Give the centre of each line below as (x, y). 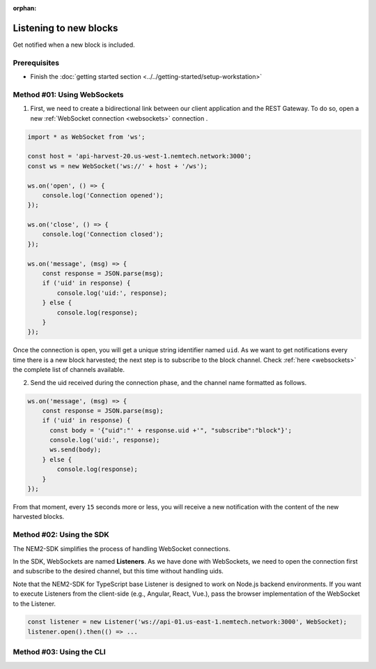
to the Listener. (34, 603)
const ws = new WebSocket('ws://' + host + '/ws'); (118, 166)
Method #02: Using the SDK (61, 535)
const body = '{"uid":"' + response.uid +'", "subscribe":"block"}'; (171, 430)
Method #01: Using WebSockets (68, 94)
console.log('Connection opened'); (103, 195)
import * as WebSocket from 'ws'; (86, 137)
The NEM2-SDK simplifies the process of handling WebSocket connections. (122, 548)
